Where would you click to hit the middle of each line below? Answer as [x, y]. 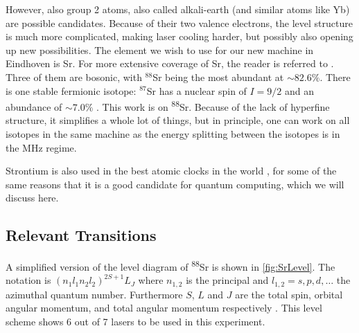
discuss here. [32, 198]
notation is [28, 280]
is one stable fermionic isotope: [71, 90]
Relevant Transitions [81, 235]
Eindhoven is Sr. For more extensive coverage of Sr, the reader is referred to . [170, 63]
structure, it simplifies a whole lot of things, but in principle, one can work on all [178, 120]
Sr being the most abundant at [218, 76]
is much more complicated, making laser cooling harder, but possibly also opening [179, 36]
